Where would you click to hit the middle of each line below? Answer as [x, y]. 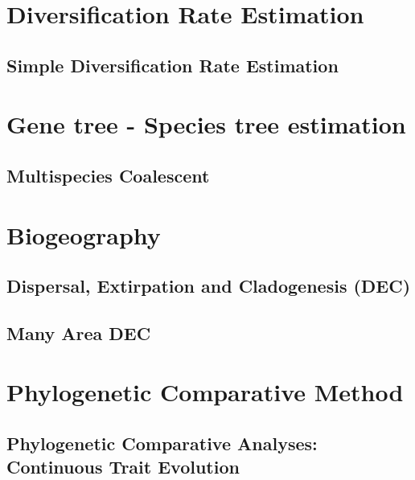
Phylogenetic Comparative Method [205, 392]
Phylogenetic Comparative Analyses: [162, 443]
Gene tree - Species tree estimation [206, 124]
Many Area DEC [79, 332]
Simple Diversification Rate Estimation [173, 65]
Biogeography [84, 234]
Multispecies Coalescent [108, 175]
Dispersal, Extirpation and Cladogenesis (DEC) [209, 286]
